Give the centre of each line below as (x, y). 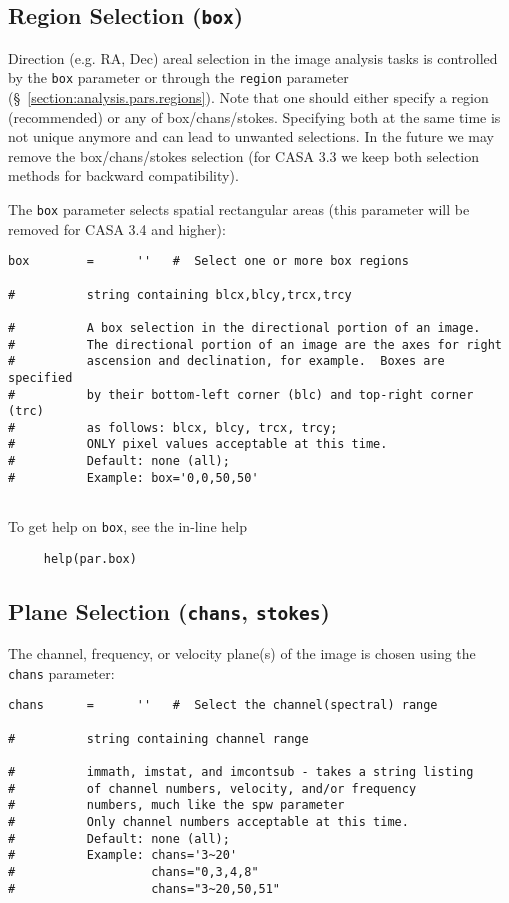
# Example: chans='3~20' (123, 855)
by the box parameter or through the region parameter (178, 77)
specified (40, 377)
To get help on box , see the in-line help (127, 526)
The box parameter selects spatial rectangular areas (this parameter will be (239, 209)
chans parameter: (61, 672)
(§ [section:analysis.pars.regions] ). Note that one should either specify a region (248, 97)
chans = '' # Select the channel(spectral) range (223, 705)
